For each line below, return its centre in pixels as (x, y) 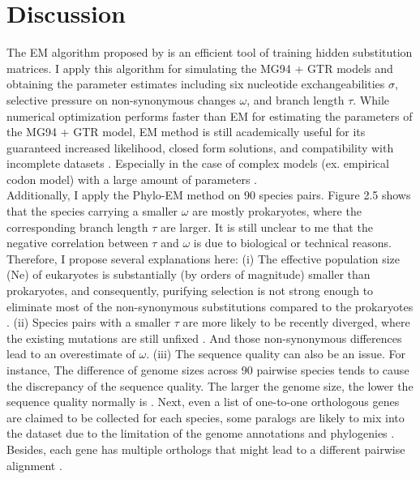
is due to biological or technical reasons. (292, 243)
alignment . (34, 465)
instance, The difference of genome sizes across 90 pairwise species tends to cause (208, 370)
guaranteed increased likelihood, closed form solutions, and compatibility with (200, 147)
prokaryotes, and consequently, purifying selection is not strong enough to (190, 291)
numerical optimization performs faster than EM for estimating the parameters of (210, 115)
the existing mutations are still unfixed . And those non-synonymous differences (204, 338)
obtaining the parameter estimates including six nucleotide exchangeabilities (196, 84)
